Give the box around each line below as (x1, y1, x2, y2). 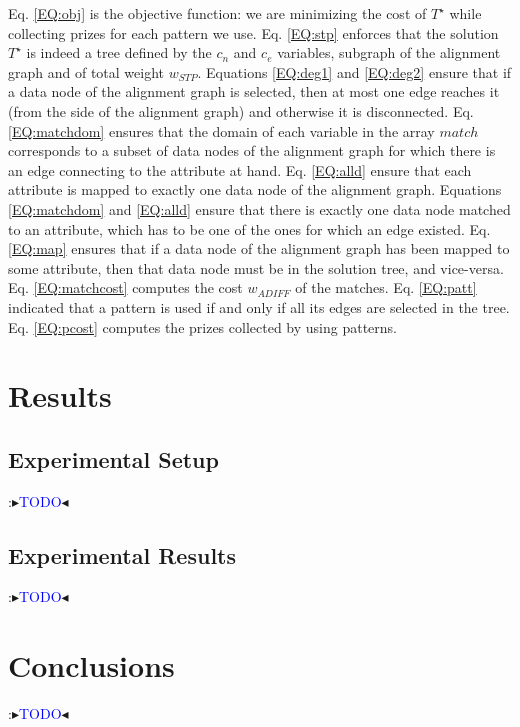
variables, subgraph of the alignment (277, 42, 501, 63)
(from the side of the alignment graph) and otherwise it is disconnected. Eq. (8, 100, 474, 121)
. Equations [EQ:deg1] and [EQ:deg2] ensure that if (197, 61, 512, 82)
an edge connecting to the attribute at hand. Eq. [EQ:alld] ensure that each (8, 159, 472, 180)
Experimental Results (8, 539, 236, 570)
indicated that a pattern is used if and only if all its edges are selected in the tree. (8, 296, 510, 317)
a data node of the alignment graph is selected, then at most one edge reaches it (8, 81, 500, 102)
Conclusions (8, 645, 175, 686)
